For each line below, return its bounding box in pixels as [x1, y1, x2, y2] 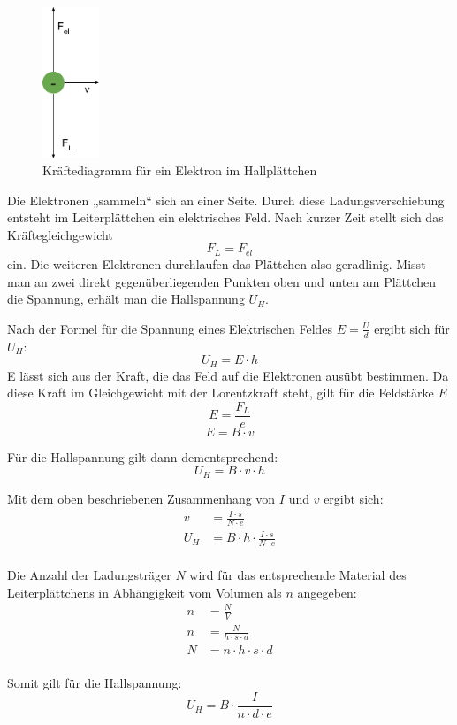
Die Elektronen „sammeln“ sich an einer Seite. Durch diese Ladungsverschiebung [7, 190, 445, 209]
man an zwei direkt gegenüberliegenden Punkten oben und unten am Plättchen [7, 272, 437, 290]
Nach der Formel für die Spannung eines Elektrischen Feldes [7, 319, 333, 337]
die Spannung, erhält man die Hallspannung [7, 289, 245, 308]
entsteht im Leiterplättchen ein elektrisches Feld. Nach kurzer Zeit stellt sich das [7, 208, 444, 227]
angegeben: [297, 582, 357, 601]
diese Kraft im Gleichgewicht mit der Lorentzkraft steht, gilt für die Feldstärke [7, 383, 434, 402]
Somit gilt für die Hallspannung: [7, 674, 182, 692]
